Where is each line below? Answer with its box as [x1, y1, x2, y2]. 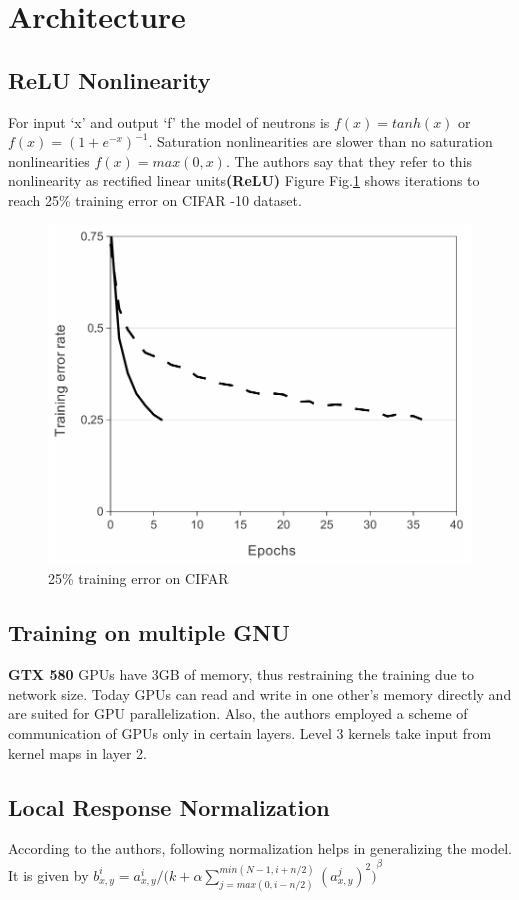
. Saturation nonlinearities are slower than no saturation [148, 131, 493, 152]
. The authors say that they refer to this [225, 150, 473, 171]
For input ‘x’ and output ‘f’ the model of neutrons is [8, 111, 330, 132]
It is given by [8, 864, 89, 885]
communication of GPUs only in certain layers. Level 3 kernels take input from [8, 722, 492, 743]
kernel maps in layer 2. [8, 742, 147, 763]
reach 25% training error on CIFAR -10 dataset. [8, 189, 302, 210]
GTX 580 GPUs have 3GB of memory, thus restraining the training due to [8, 664, 474, 685]
